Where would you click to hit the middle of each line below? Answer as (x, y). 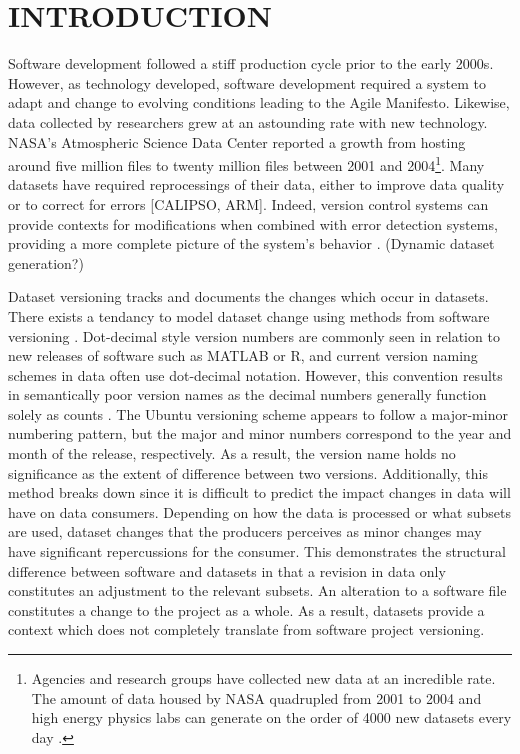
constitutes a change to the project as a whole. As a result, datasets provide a (246, 609)
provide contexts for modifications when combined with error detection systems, (253, 223)
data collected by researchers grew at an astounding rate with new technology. (248, 121)
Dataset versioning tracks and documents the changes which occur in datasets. (248, 296)
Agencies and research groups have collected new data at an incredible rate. (263, 678)
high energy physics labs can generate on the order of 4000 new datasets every (271, 717)
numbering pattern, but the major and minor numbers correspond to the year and (260, 433)
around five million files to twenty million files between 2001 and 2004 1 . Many (246, 163)
